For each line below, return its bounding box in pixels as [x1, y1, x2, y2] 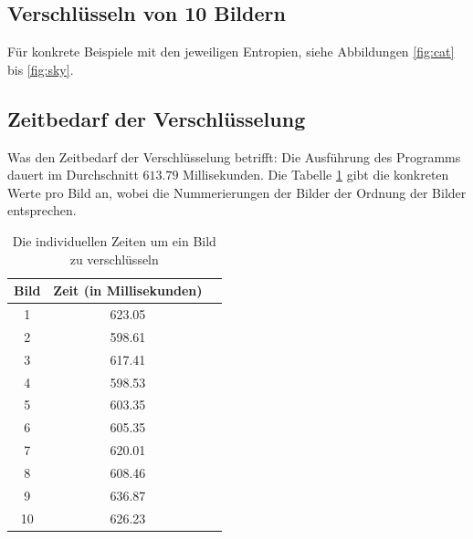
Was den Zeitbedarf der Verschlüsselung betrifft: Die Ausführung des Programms [7, 147, 461, 166]
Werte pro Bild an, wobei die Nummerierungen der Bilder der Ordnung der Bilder [7, 182, 467, 202]
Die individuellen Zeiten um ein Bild [12, 231, 216, 250]
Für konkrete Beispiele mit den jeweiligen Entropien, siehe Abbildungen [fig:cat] [7, 42, 455, 61]
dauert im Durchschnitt [7, 165, 139, 184]
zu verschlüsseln [69, 249, 159, 268]
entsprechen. [7, 201, 77, 220]
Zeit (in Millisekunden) [53, 281, 203, 300]
